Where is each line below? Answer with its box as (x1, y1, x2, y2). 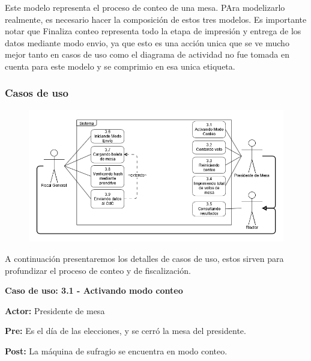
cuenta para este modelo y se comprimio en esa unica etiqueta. (5, 59, 235, 72)
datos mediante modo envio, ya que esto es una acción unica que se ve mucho (5, 36, 289, 49)
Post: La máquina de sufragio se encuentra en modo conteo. (5, 345, 228, 357)
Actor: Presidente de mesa (5, 304, 105, 317)
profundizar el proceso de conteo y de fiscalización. (5, 264, 191, 276)
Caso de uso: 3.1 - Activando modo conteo (5, 284, 183, 297)
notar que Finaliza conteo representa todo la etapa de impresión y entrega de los (5, 25, 301, 37)
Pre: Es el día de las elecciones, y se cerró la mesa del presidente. (5, 324, 246, 337)
